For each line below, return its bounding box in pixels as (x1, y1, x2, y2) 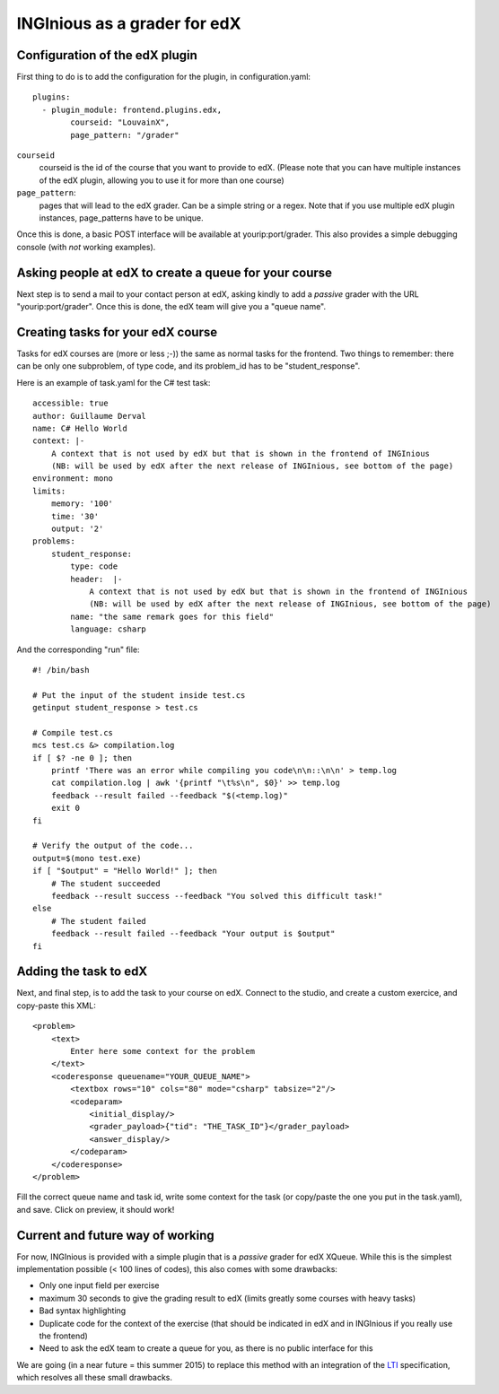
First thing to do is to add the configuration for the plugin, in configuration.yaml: (16, 72, 311, 83)
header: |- (70, 574, 123, 584)
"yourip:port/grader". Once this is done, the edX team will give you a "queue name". (16, 301, 327, 312)
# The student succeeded (50, 878, 161, 888)
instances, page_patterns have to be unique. (39, 212, 204, 223)
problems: (32, 536, 75, 546)
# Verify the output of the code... (32, 841, 194, 851)
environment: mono (32, 474, 114, 484)
